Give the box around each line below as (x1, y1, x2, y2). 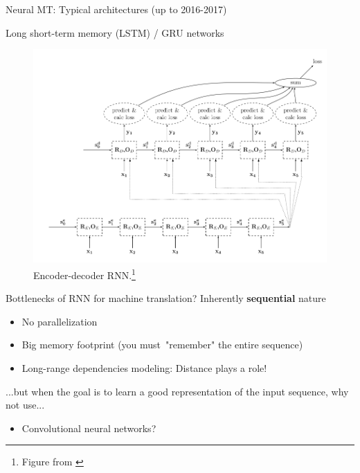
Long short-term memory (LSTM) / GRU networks (6, 25, 224, 39)
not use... (6, 398, 45, 412)
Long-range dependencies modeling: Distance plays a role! (21, 360, 267, 375)
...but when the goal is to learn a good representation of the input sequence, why (6, 384, 349, 398)
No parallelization (21, 314, 98, 328)
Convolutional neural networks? (21, 420, 156, 435)
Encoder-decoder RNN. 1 (33, 265, 136, 282)
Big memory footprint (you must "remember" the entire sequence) (21, 337, 303, 352)
